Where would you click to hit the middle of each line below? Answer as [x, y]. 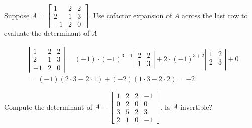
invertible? [196, 107]
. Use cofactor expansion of [130, 15]
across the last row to [215, 15]
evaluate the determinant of [47, 33]
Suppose [17, 15]
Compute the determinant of [48, 107]
